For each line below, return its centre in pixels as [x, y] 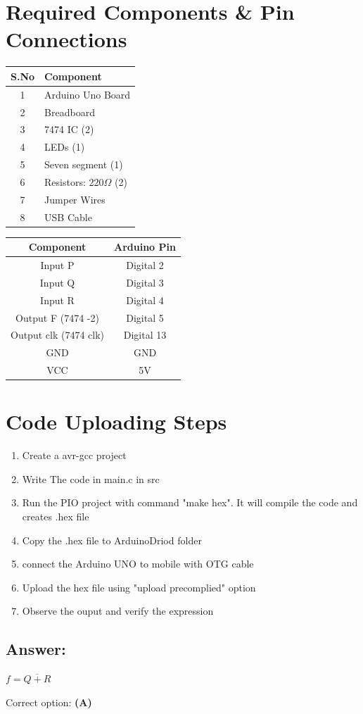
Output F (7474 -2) [57, 317]
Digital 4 [145, 300]
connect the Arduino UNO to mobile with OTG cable [138, 564]
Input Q [57, 282]
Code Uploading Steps [116, 421]
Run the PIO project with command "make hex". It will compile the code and [190, 502]
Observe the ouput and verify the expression [118, 611]
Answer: [36, 649]
